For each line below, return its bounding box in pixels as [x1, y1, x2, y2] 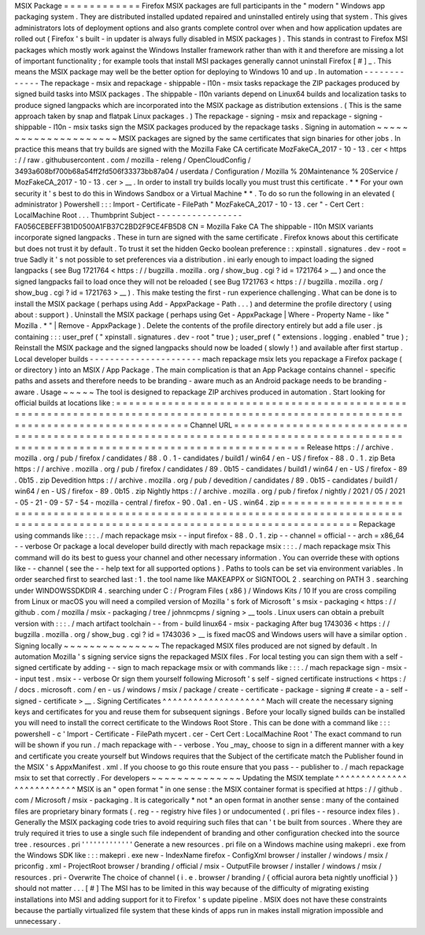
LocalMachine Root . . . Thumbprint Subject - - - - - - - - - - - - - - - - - [14, 210, 242, 220]
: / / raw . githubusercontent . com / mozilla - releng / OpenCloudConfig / [14, 155, 251, 165]
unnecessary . [14, 917, 61, 926]
